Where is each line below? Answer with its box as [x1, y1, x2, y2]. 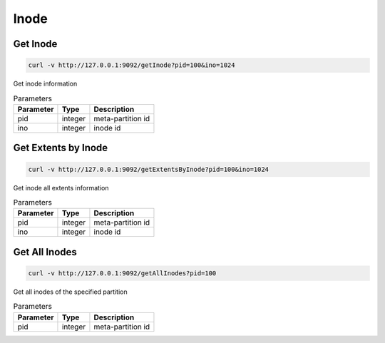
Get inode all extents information [13, 183, 109, 192]
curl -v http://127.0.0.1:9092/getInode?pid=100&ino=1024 [28, 61, 235, 69]
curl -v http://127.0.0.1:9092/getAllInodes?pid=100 [28, 269, 217, 277]
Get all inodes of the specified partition [13, 287, 128, 296]
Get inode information [13, 79, 78, 88]
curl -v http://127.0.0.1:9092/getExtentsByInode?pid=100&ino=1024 [28, 165, 269, 173]
